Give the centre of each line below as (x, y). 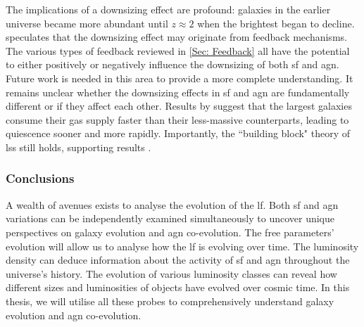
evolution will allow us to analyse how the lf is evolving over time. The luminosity (182, 246)
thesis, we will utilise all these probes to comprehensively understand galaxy (170, 301)
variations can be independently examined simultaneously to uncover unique (170, 218)
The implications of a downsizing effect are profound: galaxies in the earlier (168, 9)
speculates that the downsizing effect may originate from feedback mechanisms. (176, 37)
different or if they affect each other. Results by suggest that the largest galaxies (179, 106)
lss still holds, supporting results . (79, 147)
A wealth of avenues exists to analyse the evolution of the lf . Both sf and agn (172, 204)
